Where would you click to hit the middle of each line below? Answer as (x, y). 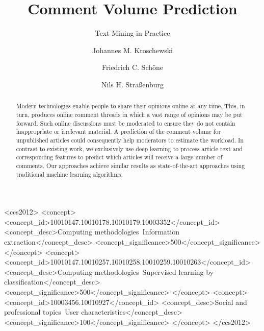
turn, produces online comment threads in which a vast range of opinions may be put (129, 114)
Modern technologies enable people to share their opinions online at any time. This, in (130, 106)
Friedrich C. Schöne (133, 67)
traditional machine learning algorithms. (70, 174)
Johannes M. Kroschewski (133, 50)
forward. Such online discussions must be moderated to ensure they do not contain (126, 123)
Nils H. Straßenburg (133, 84)
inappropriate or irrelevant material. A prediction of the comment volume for (118, 132)
